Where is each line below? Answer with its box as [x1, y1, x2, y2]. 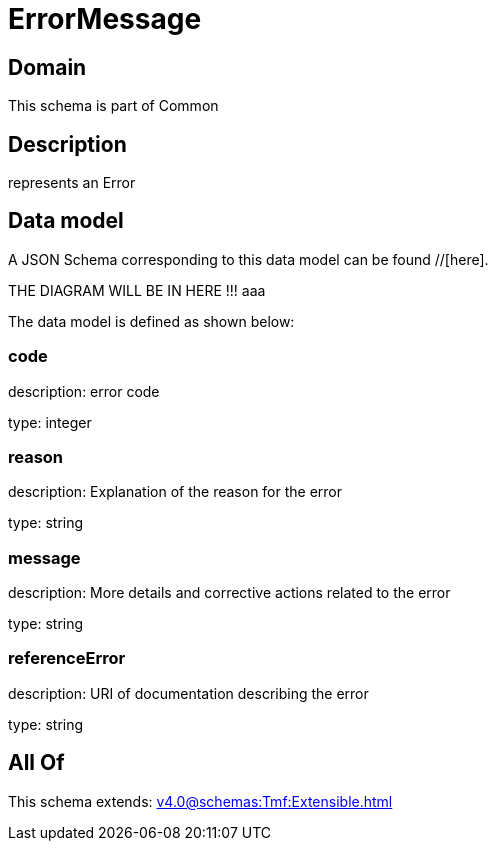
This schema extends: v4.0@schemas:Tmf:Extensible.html [8, 792, 393, 810]
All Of [8, 750, 65, 776]
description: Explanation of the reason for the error [8, 483, 343, 501]
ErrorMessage [8, 2, 202, 36]
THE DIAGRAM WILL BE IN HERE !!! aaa [8, 281, 266, 299]
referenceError [8, 648, 126, 669]
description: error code [8, 382, 160, 400]
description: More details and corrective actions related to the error [8, 584, 451, 602]
